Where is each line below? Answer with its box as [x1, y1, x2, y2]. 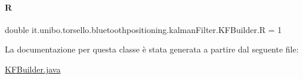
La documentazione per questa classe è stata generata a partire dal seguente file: [5, 43, 299, 55]
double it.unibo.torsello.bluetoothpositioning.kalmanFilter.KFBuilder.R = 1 [5, 23, 282, 35]
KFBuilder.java [5, 62, 61, 75]
